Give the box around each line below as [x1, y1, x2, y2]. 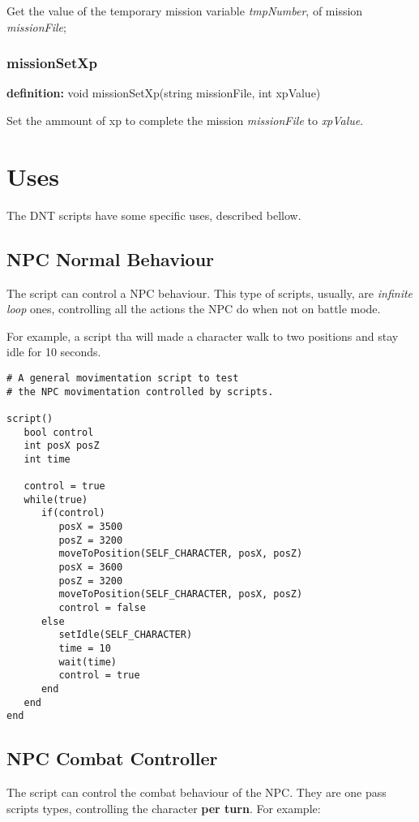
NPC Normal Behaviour [6, 246, 215, 271]
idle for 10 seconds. [6, 343, 101, 360]
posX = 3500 [58, 521, 123, 533]
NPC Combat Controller [6, 746, 218, 771]
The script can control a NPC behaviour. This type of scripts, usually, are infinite [6, 284, 413, 301]
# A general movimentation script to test [6, 372, 239, 384]
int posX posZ [24, 440, 100, 452]
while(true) [24, 493, 88, 506]
